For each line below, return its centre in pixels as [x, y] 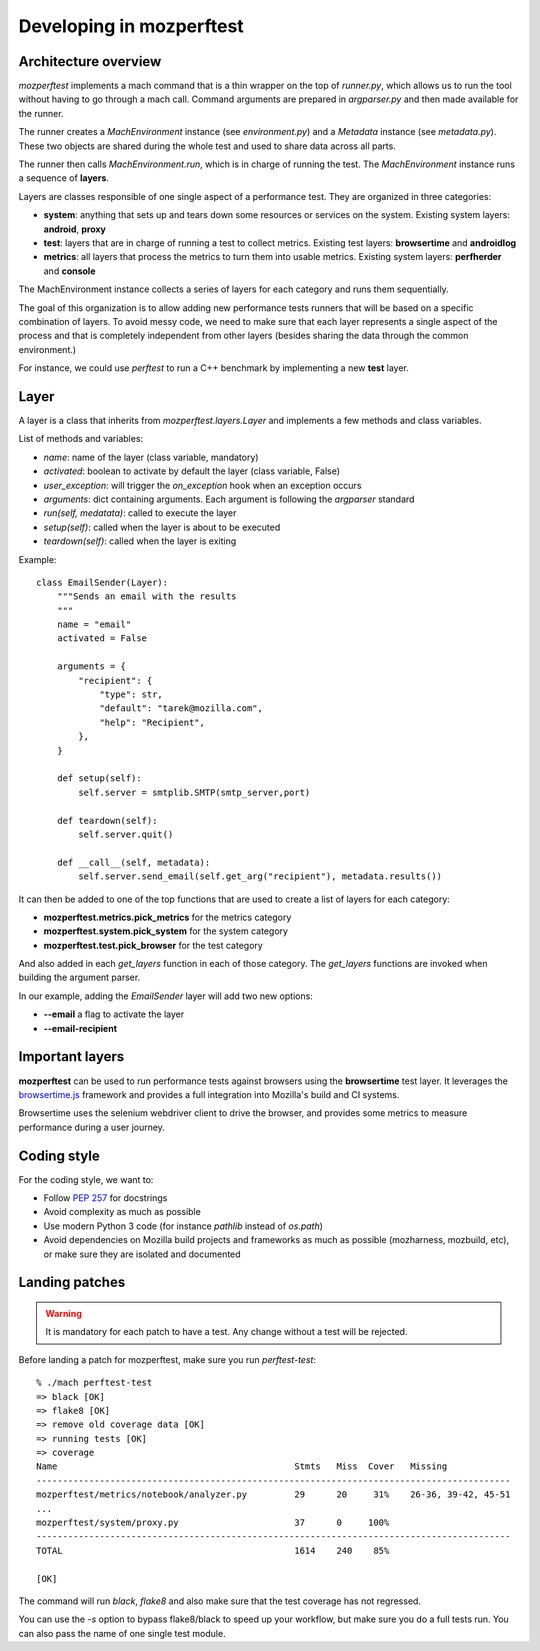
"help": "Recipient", [152, 722]
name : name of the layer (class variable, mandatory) [151, 457]
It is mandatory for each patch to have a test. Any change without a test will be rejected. [226, 1332]
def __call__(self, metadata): [133, 862]
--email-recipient [80, 1028]
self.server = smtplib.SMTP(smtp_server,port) [194, 792]
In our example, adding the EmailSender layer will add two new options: [166, 996]
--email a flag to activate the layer [114, 1014]
